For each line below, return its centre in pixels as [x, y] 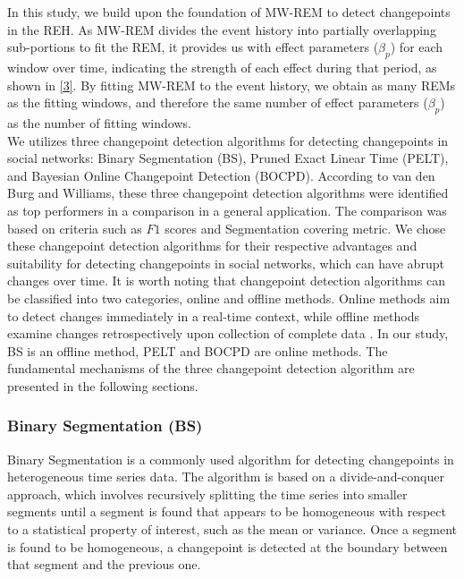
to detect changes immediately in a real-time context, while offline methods [213, 315]
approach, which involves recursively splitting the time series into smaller [207, 494]
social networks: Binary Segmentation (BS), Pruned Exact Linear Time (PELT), [228, 158]
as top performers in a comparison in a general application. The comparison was [227, 210]
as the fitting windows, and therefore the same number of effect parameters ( [218, 102]
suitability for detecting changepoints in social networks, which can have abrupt [226, 263]
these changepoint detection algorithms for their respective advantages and [212, 246]
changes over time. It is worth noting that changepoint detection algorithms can [226, 281]
